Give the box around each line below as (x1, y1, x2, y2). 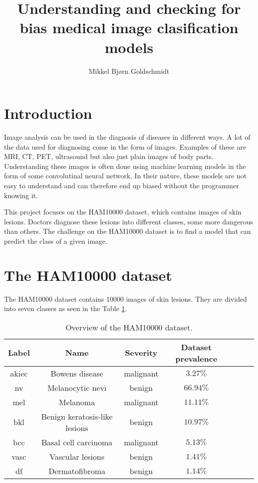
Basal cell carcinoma (41, 436, 113, 448)
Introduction (4, 103, 92, 123)
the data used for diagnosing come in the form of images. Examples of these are (4, 141, 246, 152)
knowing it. (4, 190, 38, 200)
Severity (125, 347, 158, 359)
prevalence (175, 352, 217, 364)
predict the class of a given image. (4, 235, 108, 246)
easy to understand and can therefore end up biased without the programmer (4, 180, 239, 190)
